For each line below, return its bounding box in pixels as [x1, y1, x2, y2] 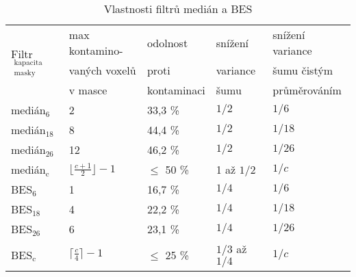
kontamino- [68, 42, 123, 58]
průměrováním [272, 82, 342, 98]
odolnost [147, 34, 188, 51]
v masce [68, 82, 107, 98]
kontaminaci [147, 82, 205, 98]
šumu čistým [272, 62, 333, 78]
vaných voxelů [68, 62, 136, 78]
